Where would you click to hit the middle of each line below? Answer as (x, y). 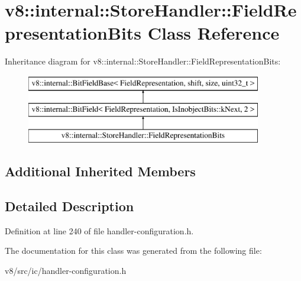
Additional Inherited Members (100, 171)
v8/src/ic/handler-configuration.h (66, 271)
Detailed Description (69, 206)
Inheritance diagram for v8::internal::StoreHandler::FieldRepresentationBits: (143, 61)
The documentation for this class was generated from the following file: (133, 251)
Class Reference (213, 33)
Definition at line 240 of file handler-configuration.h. (99, 230)
